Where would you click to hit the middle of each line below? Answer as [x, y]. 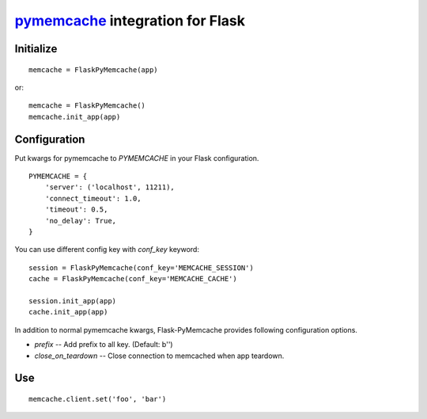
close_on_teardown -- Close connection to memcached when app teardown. [159, 356]
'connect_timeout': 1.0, [93, 198]
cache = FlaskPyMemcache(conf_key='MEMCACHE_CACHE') [133, 279]
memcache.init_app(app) [75, 116]
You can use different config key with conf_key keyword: [107, 249]
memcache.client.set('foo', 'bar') [98, 399]
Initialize [36, 49]
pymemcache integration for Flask [130, 21]
